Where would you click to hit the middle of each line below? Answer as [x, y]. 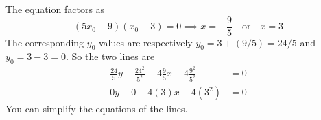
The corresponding [45, 42]
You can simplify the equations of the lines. [97, 109]
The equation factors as [55, 9]
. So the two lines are [110, 56]
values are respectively [146, 42]
